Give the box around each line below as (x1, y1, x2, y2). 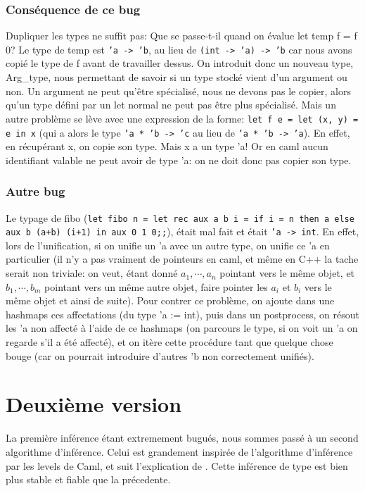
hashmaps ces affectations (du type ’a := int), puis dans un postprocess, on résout (6, 306, 359, 321)
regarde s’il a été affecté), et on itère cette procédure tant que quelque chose (6, 335, 333, 349)
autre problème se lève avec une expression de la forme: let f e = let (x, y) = (6, 111, 359, 125)
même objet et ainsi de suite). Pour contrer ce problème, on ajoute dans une (6, 293, 335, 308)
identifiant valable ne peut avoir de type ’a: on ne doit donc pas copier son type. (6, 152, 352, 167)
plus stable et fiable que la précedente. (6, 472, 171, 487)
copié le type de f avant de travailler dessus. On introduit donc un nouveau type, (6, 56, 354, 70)
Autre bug (6, 182, 65, 200)
